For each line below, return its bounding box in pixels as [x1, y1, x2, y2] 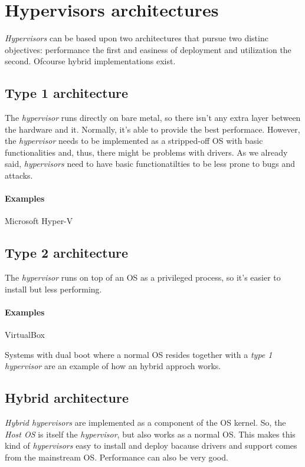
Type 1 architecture [5, 84, 129, 102]
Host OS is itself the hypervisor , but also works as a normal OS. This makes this [5, 427, 296, 440]
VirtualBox [5, 328, 45, 341]
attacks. [5, 169, 33, 182]
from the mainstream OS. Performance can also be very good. [5, 451, 228, 463]
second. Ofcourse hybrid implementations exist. [5, 55, 176, 67]
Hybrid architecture [5, 389, 129, 407]
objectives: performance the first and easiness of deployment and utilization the [5, 43, 291, 55]
